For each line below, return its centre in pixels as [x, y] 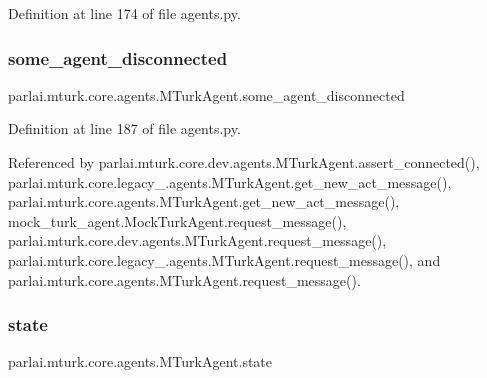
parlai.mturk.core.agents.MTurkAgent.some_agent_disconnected [206, 94]
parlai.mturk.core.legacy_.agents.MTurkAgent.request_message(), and [224, 259]
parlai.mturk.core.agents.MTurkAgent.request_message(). [184, 279]
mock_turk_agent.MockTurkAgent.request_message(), [177, 220]
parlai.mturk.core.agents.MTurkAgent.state [140, 361]
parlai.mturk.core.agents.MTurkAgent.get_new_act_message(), [204, 201]
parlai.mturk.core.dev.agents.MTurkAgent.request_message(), [197, 240]
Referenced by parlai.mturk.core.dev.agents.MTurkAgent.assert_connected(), [244, 162]
